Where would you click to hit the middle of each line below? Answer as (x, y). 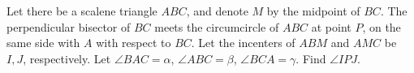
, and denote (217, 11)
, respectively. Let (67, 58)
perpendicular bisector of (69, 26)
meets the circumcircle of (217, 26)
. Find (311, 58)
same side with (43, 43)
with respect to (134, 43)
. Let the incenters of (243, 43)
